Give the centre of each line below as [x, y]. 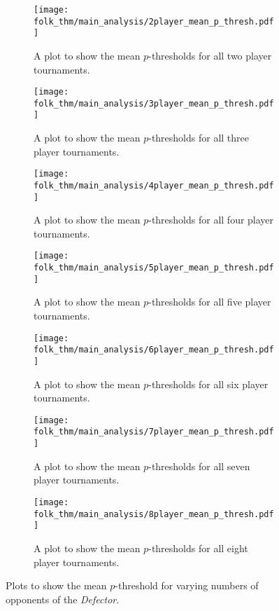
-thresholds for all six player [208, 384]
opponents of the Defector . [63, 599]
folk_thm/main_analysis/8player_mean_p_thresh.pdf [154, 514]
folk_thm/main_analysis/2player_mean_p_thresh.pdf [154, 21]
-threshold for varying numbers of [187, 585]
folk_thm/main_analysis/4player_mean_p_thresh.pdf [154, 185]
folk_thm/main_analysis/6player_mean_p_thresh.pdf [154, 350]
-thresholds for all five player [210, 302]
